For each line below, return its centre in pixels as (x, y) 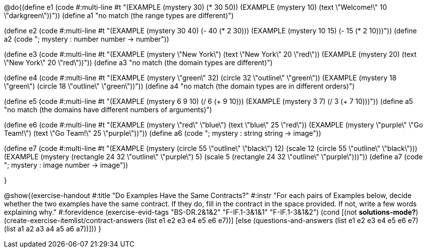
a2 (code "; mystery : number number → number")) (87, 39)
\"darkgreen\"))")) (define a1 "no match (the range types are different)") (119, 15)
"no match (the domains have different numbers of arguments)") (108, 110)
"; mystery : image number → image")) (66, 165)
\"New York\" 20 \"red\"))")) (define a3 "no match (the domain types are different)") (138, 63)
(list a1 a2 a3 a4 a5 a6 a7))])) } (53, 229)
